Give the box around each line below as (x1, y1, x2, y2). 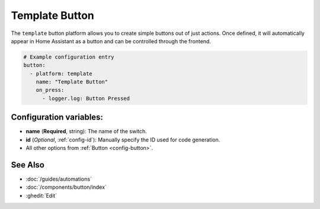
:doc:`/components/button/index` (25, 184, 107, 191)
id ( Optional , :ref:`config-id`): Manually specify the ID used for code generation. (25, 136, 220, 143)
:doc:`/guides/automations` (25, 175, 92, 183)
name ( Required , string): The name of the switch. (25, 128, 148, 135)
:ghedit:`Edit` (25, 192, 57, 199)
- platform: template (30, 70, 93, 77)
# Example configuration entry (23, 53, 115, 60)
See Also (11, 160, 44, 170)
